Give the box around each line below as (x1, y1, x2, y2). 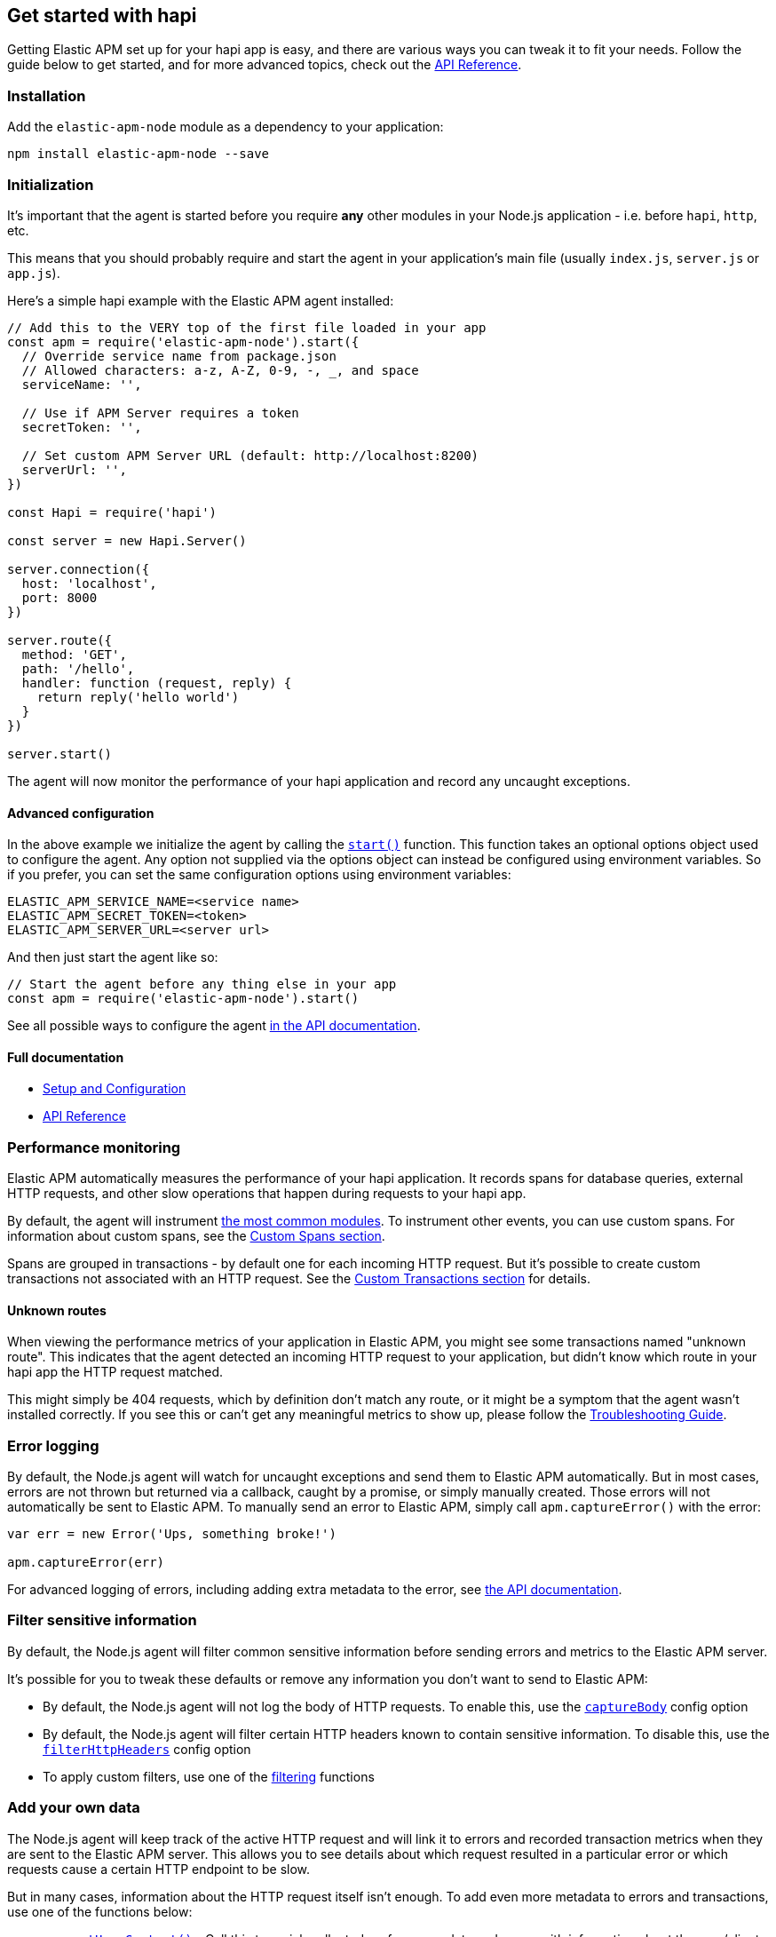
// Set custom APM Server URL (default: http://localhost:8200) (21, 448, 479, 463)
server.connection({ (7, 561, 150, 576)
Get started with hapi (7, 4, 197, 27)
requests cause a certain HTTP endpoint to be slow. (7, 1861, 311, 1877)
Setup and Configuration (43, 1081, 186, 1097)
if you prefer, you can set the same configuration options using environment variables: (7, 867, 511, 883)
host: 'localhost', (21, 576, 157, 591)
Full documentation (7, 1049, 124, 1065)
